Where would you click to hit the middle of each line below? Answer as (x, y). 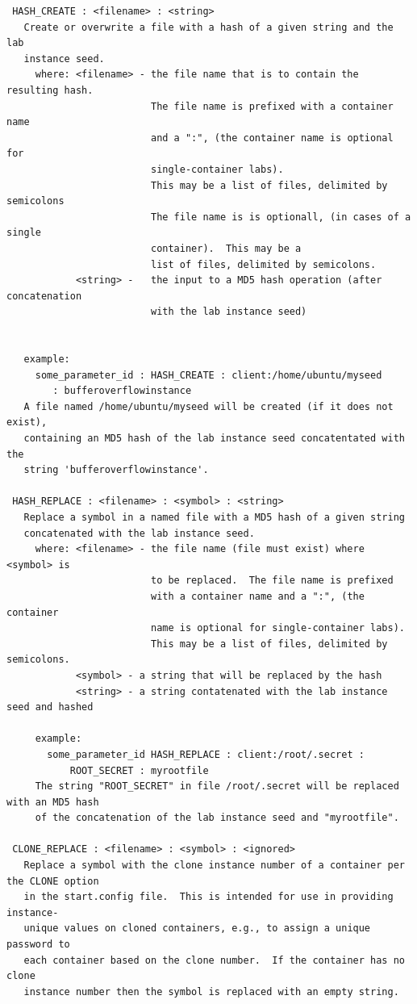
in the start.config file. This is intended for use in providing (208, 897)
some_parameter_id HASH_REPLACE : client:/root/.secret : (206, 754)
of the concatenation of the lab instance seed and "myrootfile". (217, 818)
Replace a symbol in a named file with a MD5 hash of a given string (214, 517)
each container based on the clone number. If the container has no (214, 960)
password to (38, 945)
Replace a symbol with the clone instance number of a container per (214, 866)
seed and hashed (50, 707)
